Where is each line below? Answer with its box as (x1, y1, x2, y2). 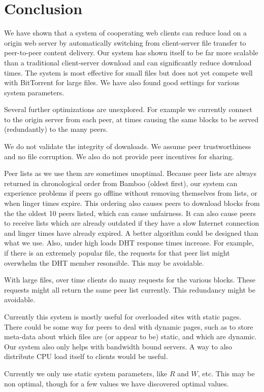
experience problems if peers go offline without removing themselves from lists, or (4, 188, 257, 198)
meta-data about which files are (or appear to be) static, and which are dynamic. (4, 331, 257, 342)
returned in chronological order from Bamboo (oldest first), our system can (4, 177, 238, 188)
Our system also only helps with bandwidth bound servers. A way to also (4, 341, 233, 351)
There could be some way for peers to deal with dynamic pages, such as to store (4, 321, 253, 332)
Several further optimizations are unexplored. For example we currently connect (4, 104, 253, 115)
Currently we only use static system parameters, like (4, 368, 168, 378)
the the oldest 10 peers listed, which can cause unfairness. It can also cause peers (4, 207, 256, 218)
